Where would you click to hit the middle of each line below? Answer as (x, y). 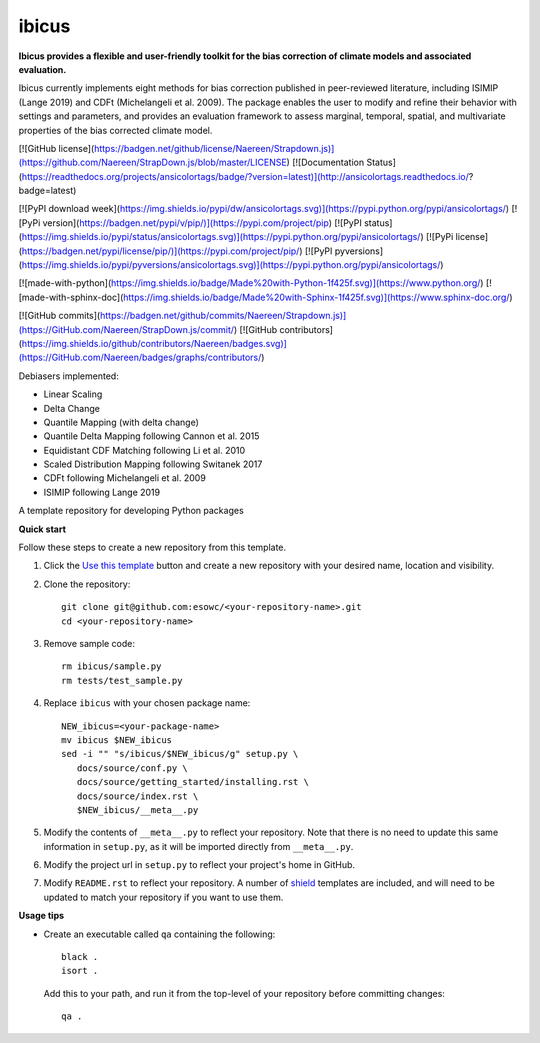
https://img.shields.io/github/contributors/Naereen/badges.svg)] (154, 343)
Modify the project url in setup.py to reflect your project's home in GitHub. (199, 865)
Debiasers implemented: (68, 376)
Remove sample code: (89, 643)
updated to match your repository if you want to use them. (163, 897)
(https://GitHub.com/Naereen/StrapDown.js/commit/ (126, 329)
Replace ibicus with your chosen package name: (147, 703)
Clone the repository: (87, 584)
